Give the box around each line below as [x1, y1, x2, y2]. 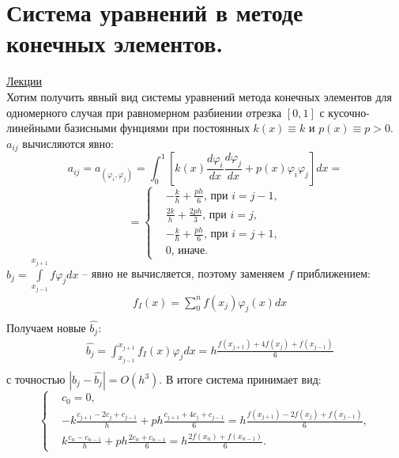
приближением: [297, 265, 371, 282]
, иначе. [171, 244, 208, 256]
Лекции [6, 73, 42, 89]
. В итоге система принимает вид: [159, 371, 322, 387]
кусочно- [328, 104, 370, 120]
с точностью [6, 371, 66, 387]
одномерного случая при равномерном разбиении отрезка [6, 104, 282, 120]
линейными [6, 119, 61, 136]
